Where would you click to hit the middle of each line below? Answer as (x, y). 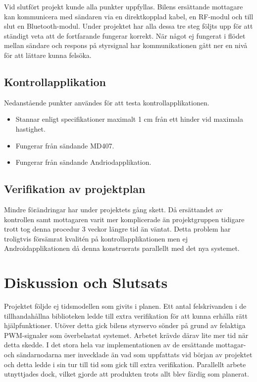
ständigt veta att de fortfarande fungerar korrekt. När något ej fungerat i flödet (125, 35)
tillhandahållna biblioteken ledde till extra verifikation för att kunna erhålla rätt (126, 315)
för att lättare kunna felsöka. (48, 55)
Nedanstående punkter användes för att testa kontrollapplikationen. (107, 102)
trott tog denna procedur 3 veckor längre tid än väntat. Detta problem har (117, 229)
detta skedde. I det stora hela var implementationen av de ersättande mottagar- (125, 345)
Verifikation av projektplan (75, 189)
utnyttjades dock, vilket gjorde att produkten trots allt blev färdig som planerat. (127, 374)
